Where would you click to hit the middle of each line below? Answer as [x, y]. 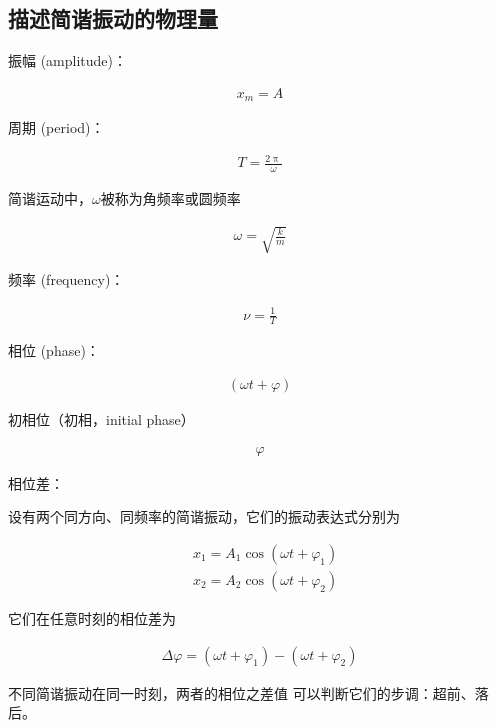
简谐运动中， [50, 198]
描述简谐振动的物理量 [113, 18]
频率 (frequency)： [66, 279]
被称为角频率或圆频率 [170, 198]
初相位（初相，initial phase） [101, 419]
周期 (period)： [56, 127]
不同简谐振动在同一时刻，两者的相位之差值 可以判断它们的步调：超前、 [241, 692]
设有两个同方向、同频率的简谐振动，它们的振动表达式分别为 [204, 516]
